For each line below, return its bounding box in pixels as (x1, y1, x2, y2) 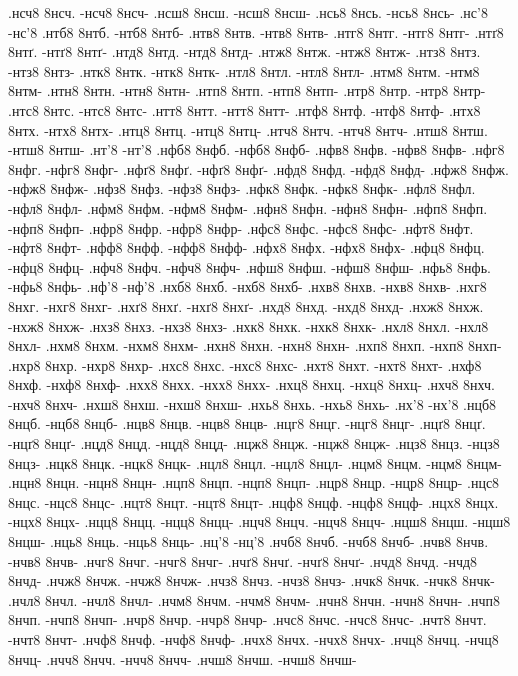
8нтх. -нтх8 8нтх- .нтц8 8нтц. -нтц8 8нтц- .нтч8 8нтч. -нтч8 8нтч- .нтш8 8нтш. (8, 119, 488, 140)
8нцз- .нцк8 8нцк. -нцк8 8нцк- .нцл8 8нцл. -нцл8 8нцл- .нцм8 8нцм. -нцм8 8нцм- (8, 452, 503, 473)
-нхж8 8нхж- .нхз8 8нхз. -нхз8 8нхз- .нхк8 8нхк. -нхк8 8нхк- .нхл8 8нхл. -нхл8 (8, 315, 489, 336)
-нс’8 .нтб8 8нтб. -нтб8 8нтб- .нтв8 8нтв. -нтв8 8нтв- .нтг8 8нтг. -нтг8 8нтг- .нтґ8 (8, 21, 504, 42)
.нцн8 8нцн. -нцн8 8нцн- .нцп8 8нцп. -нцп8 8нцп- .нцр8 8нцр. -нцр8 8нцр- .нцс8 (8, 472, 500, 493)
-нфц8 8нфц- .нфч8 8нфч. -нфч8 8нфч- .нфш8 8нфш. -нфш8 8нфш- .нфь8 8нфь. (8, 256, 491, 277)
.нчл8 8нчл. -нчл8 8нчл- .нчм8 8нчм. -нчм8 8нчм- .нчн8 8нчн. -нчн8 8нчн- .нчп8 (8, 589, 500, 610)
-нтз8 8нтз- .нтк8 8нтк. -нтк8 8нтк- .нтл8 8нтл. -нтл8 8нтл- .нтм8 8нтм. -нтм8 (8, 60, 480, 81)
